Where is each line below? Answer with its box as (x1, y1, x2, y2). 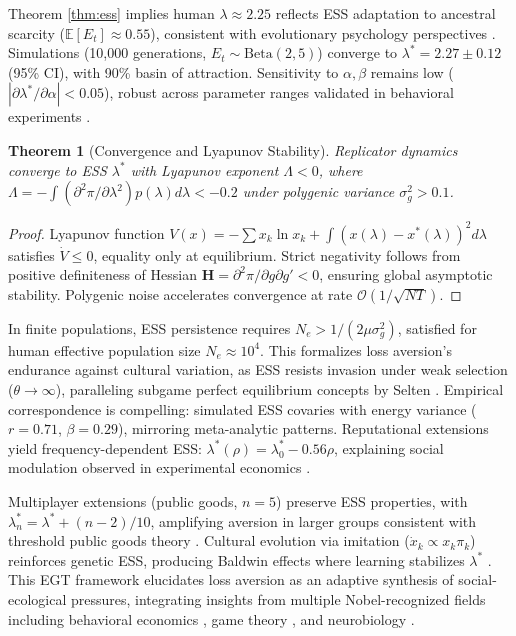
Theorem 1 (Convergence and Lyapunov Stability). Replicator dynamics (8, 139, 458, 160)
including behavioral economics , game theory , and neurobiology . (8, 608, 415, 629)
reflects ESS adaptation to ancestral (275, 3, 496, 23)
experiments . (8, 106, 91, 127)
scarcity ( (8, 22, 65, 43)
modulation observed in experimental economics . (8, 457, 311, 478)
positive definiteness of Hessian (8, 264, 197, 285)
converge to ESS (8, 159, 107, 180)
